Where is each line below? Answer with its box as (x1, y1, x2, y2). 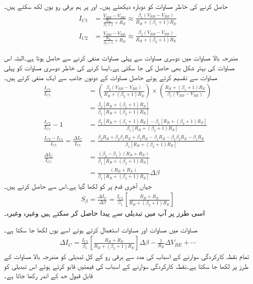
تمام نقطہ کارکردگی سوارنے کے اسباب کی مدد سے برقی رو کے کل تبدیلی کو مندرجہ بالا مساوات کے (4, 251, 249, 261)
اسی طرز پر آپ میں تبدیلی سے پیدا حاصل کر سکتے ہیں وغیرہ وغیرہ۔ (4, 208, 205, 218)
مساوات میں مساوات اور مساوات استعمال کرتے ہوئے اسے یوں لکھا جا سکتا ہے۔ (4, 224, 198, 234)
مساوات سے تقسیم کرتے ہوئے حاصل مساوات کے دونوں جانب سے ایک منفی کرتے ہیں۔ (4, 72, 218, 82)
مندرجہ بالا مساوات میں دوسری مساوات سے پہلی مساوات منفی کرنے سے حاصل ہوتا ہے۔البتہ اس (4, 53, 238, 63)
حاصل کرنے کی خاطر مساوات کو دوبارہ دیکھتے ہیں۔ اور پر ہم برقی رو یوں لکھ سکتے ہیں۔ (4, 1, 228, 11)
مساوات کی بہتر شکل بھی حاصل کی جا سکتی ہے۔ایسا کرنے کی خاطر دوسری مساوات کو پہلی (4, 62, 235, 72)
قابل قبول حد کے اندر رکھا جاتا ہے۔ (4, 270, 93, 281)
